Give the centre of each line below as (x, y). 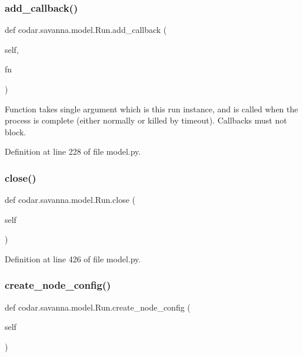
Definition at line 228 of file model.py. (73, 151)
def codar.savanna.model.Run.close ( (70, 200)
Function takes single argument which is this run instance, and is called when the (151, 109)
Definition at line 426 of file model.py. (73, 258)
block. (16, 131)
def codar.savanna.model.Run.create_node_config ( (98, 307)
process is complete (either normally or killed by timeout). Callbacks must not (146, 120)
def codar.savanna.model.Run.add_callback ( (86, 30)
